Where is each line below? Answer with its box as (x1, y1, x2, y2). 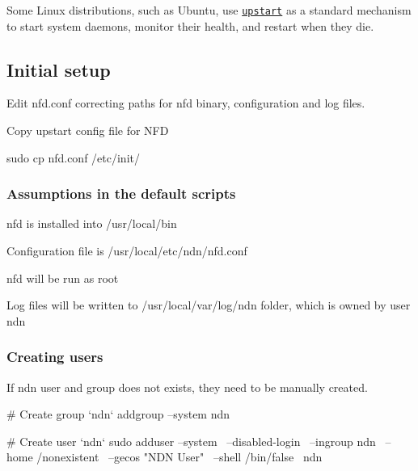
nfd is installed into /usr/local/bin (6, 215, 177, 232)
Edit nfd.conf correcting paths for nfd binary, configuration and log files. (6, 95, 365, 111)
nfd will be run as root (6, 269, 119, 286)
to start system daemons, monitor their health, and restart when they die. (6, 17, 374, 34)
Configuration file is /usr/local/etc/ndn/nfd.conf (6, 242, 247, 259)
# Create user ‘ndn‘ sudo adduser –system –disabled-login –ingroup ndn (6, 432, 376, 449)
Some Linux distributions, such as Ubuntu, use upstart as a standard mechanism (6, 2, 412, 18)
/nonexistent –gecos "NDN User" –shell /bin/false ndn (36, 448, 323, 465)
